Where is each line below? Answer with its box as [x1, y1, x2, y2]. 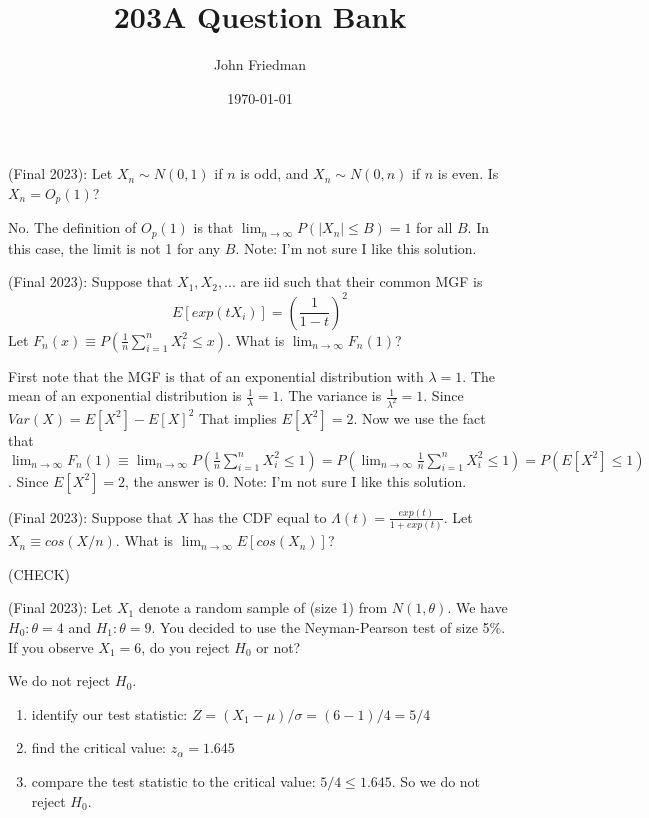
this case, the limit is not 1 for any [8, 237, 221, 258]
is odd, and [240, 163, 309, 184]
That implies [198, 407, 277, 428]
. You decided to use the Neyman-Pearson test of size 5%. [151, 616, 506, 637]
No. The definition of [8, 217, 137, 238]
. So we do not [391, 770, 481, 791]
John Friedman [213, 54, 307, 75]
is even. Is [437, 163, 499, 184]
